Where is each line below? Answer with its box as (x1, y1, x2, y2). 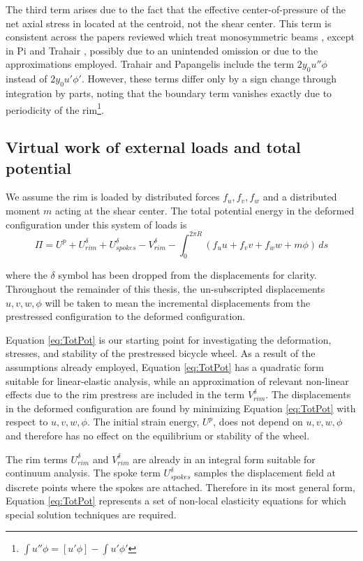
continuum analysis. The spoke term (6, 465, 161, 480)
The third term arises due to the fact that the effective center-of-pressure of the (6, 2, 346, 16)
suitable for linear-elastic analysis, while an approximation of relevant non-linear (6, 373, 349, 388)
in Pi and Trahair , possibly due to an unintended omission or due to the (6, 43, 318, 57)
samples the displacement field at (194, 465, 336, 480)
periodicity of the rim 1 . (6, 100, 104, 117)
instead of (6, 71, 47, 86)
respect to (6, 414, 48, 429)
